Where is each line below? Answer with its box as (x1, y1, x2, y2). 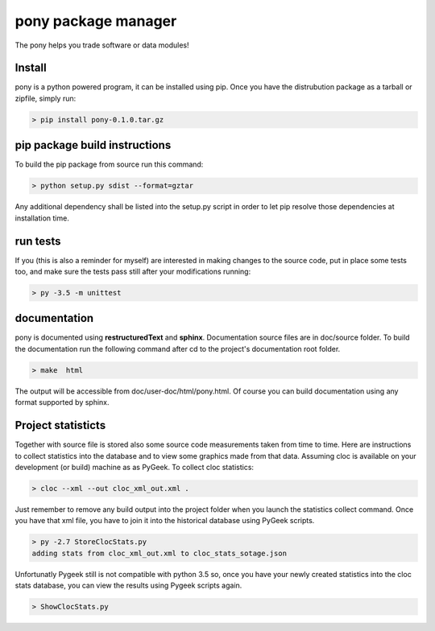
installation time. (14, 213, 70, 223)
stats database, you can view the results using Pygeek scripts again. (14, 580, 242, 591)
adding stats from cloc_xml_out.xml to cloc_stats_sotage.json (31, 548, 288, 558)
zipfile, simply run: (14, 93, 77, 103)
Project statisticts (14, 419, 106, 432)
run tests (14, 234, 61, 248)
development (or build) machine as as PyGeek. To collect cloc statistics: (14, 462, 254, 472)
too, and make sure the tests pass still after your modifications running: (14, 266, 251, 276)
